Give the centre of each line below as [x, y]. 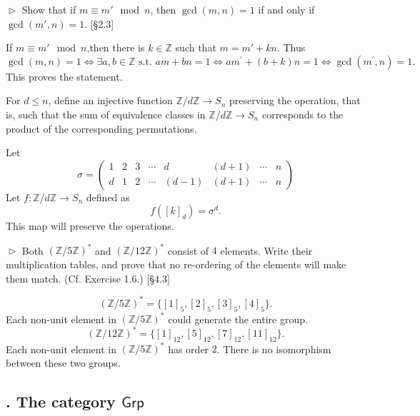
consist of [188, 250]
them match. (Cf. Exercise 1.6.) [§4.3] [88, 278]
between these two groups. [63, 362]
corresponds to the [302, 114]
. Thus [291, 47]
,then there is [116, 47]
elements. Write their [266, 250]
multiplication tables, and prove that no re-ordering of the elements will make [176, 264]
